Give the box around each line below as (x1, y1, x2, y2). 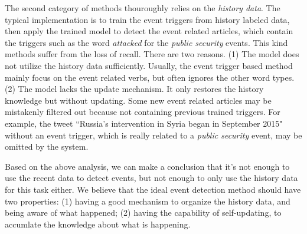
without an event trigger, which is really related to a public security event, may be (5, 128, 302, 141)
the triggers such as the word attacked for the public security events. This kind (5, 36, 288, 48)
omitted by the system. (5, 140, 89, 153)
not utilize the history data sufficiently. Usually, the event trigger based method (5, 59, 293, 71)
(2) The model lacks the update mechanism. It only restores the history (5, 83, 264, 95)
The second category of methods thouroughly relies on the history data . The (5, 2, 280, 14)
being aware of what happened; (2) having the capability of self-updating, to (5, 206, 282, 219)
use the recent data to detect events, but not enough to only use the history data (5, 172, 298, 184)
